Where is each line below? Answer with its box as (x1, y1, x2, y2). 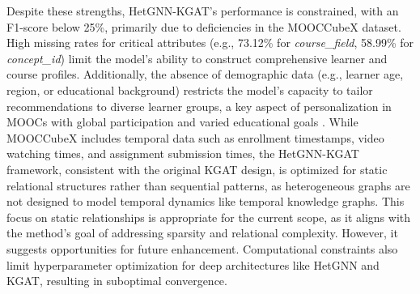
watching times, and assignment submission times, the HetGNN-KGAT (6, 145, 359, 162)
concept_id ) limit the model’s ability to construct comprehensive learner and (6, 49, 388, 66)
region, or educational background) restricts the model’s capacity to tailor (6, 81, 373, 98)
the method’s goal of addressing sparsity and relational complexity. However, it (6, 224, 398, 241)
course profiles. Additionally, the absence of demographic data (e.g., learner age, (6, 66, 404, 83)
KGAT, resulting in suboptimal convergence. (6, 272, 227, 289)
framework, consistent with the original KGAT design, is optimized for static (6, 160, 388, 177)
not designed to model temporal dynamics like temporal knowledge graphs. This (6, 193, 405, 210)
